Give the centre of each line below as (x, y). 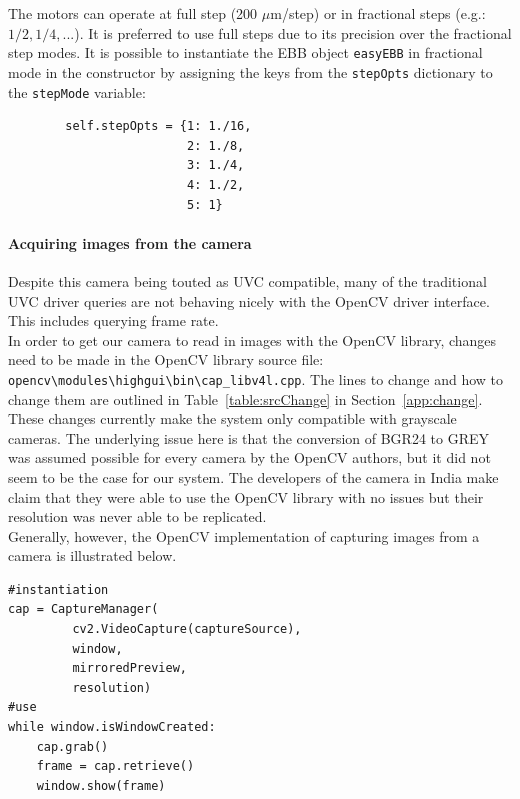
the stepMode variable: (77, 91)
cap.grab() (72, 746)
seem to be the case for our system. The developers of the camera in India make (253, 476)
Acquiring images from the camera (130, 242)
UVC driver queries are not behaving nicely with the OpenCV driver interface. (249, 300)
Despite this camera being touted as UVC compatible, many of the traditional (247, 280)
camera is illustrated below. (92, 555)
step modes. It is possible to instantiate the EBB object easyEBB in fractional (245, 52)
